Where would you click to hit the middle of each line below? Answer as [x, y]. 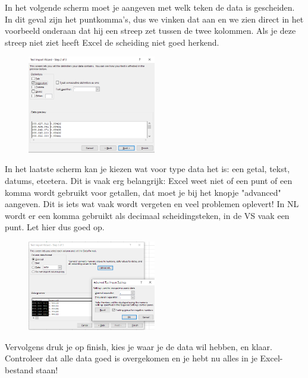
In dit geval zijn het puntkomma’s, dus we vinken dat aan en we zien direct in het [154, 19]
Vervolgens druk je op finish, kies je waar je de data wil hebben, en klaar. [139, 346]
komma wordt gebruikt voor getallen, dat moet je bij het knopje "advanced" [143, 192]
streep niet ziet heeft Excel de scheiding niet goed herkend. [112, 42]
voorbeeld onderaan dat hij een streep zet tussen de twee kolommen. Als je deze [150, 31]
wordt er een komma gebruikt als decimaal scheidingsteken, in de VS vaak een [147, 215]
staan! [47, 370]
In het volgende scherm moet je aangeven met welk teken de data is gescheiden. [150, 7]
